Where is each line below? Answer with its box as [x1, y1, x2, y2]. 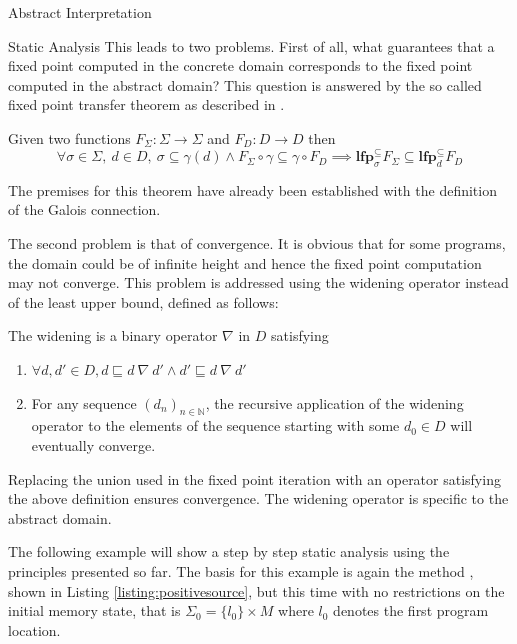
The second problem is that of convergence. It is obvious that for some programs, [8, 233, 506, 254]
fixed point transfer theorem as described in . [8, 94, 285, 115]
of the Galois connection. [8, 199, 161, 220]
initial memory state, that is [8, 600, 181, 621]
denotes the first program [333, 600, 489, 621]
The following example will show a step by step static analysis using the [8, 541, 450, 562]
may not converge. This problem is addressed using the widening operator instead [8, 272, 509, 293]
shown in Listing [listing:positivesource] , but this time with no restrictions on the [8, 580, 505, 601]
